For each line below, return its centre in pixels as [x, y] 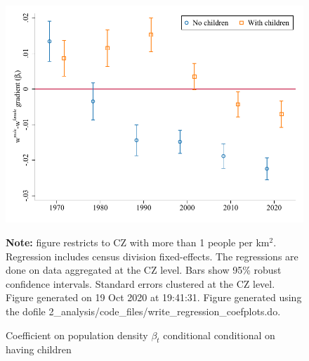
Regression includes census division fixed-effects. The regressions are [152, 256]
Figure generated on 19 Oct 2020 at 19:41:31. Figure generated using [154, 297]
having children [39, 349]
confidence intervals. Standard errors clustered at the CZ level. [140, 283]
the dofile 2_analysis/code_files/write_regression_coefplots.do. [143, 311]
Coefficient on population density [77, 335]
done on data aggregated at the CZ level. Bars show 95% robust [144, 270]
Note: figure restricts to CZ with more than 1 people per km [138, 242]
